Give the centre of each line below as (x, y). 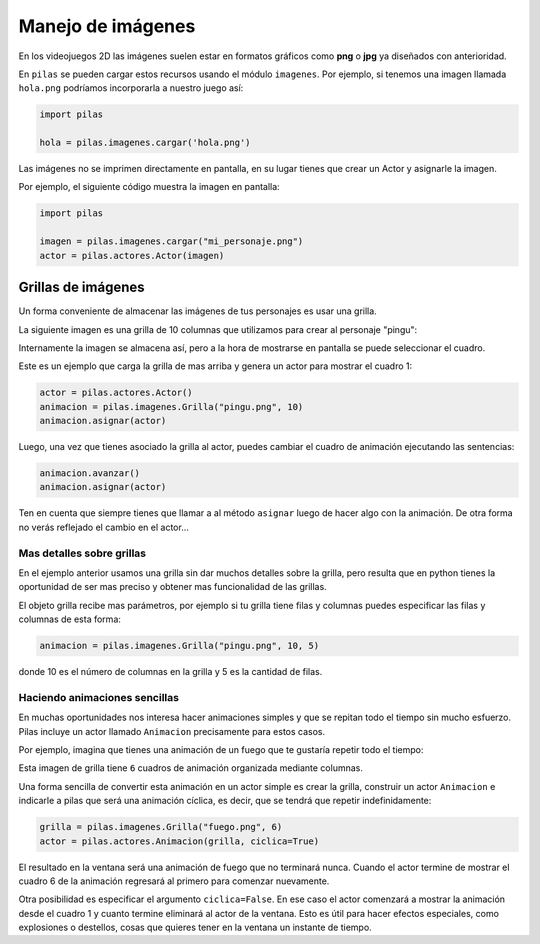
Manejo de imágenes (107, 26)
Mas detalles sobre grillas (82, 553)
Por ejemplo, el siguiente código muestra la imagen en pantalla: (149, 187)
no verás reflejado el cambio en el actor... (104, 527)
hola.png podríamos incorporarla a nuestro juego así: (131, 88)
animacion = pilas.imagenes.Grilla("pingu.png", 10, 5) (179, 646)
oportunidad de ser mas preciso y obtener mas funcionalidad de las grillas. (172, 587)
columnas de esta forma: (70, 619)
